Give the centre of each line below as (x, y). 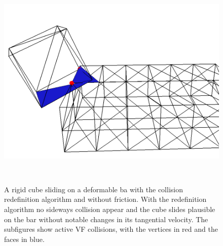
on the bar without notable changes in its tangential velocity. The (106, 219)
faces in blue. (24, 239)
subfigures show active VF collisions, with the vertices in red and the (111, 229)
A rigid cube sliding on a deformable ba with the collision (94, 189)
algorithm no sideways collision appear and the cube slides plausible (110, 209)
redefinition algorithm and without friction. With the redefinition (105, 199)
